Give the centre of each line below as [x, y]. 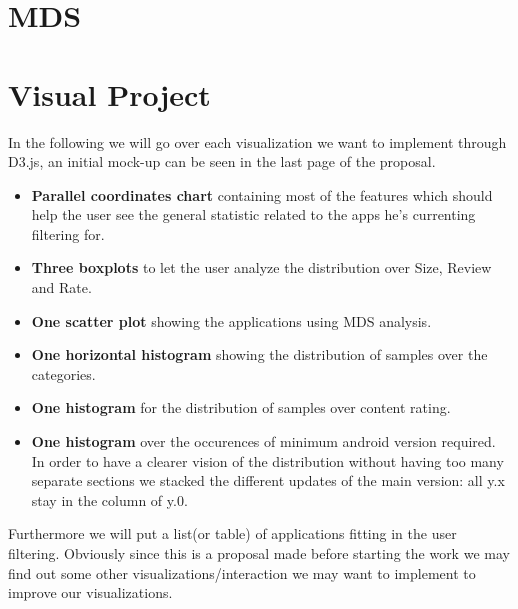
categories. [63, 373]
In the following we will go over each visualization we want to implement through [257, 141]
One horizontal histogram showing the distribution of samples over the [259, 354]
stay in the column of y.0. [109, 499]
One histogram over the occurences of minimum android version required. [263, 441]
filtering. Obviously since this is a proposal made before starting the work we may [259, 553]
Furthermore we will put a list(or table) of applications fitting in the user [232, 533]
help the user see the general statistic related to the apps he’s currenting [253, 214]
